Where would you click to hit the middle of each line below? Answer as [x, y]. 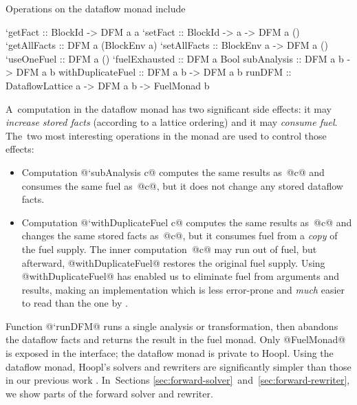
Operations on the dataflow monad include [96, 8]
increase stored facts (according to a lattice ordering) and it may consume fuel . [172, 122]
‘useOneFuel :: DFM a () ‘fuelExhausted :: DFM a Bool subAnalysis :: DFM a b [175, 58]
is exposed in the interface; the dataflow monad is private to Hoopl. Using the [170, 353]
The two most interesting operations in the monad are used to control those [166, 135]
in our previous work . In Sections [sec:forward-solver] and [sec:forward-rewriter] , [178, 380]
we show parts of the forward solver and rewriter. [109, 393]
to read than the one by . [75, 303]
